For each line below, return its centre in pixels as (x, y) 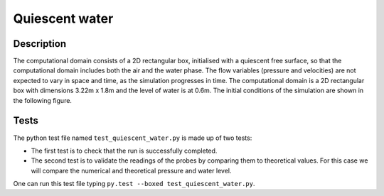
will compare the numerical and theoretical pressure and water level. (131, 170)
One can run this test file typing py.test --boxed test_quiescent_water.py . (134, 184)
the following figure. (43, 100)
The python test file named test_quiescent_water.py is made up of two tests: (133, 138)
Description (40, 44)
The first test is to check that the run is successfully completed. (124, 151)
